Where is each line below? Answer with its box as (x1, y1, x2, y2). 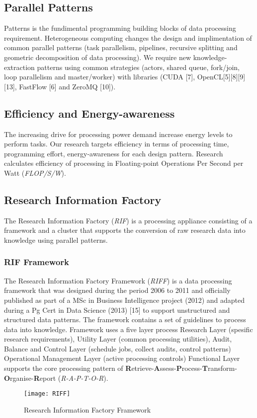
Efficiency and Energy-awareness (4, 105, 175, 121)
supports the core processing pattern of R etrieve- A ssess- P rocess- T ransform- (4, 363, 237, 373)
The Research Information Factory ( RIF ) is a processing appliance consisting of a (4, 215, 253, 225)
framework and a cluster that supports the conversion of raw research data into (4, 225, 246, 235)
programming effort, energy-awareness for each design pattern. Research (4, 148, 223, 158)
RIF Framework (4, 256, 69, 268)
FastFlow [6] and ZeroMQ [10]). (19, 81, 116, 91)
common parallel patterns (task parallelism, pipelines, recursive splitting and (4, 42, 238, 53)
